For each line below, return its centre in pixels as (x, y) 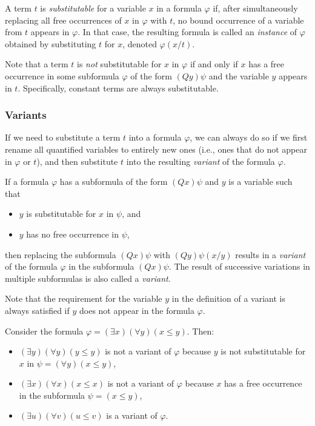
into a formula (155, 137)
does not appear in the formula (137, 310)
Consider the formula (44, 331)
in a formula (179, 8)
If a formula (27, 181)
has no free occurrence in (72, 234)
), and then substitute (77, 161)
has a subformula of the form (114, 181)
